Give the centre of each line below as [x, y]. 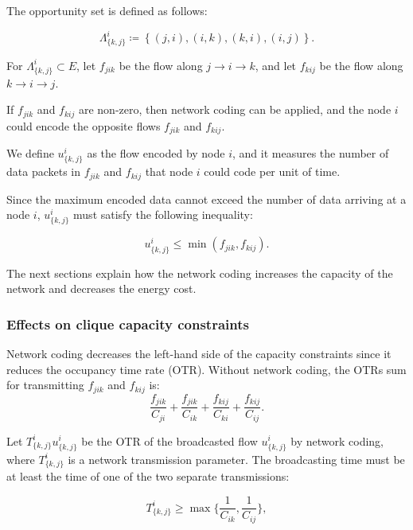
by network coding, [337, 440]
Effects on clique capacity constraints [128, 323]
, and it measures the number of [311, 153]
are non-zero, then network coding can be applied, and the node [235, 109]
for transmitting [45, 385]
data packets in [44, 171]
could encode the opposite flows [84, 125]
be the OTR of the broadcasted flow [169, 440]
